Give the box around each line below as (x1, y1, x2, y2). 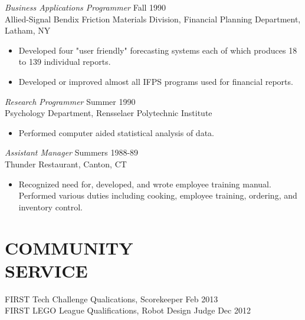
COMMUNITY (5, 235, 133, 259)
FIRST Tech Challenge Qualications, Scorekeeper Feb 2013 (5, 292, 218, 305)
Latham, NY (5, 24, 51, 37)
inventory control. (18, 200, 83, 213)
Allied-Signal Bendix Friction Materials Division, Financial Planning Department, (5, 12, 301, 25)
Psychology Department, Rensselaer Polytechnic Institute (5, 107, 212, 119)
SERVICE (5, 258, 88, 282)
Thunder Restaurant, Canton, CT (5, 157, 127, 170)
